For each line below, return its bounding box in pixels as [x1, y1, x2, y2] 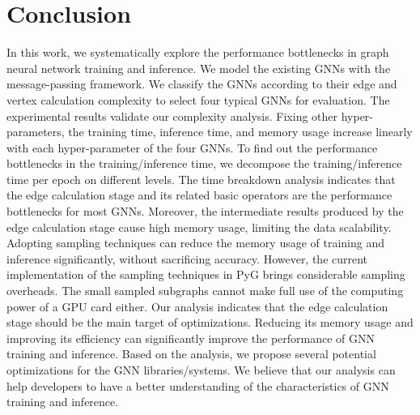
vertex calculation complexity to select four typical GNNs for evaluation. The [6, 91, 390, 108]
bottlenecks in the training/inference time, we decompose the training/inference [6, 155, 402, 172]
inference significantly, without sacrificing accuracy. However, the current [6, 250, 368, 267]
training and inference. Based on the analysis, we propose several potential [6, 345, 376, 362]
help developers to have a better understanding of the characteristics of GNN [6, 377, 389, 394]
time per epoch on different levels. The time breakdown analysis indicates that [6, 170, 396, 187]
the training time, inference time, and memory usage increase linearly [68, 123, 413, 140]
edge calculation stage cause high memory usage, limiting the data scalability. [6, 218, 392, 235]
